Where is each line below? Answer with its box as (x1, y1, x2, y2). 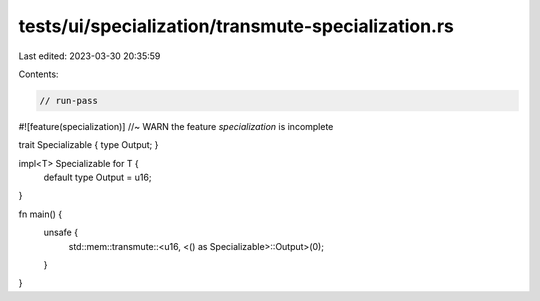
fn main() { (18, 208, 63, 220)
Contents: (18, 68, 59, 80)
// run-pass (39, 95, 99, 106)
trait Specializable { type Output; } (18, 139, 159, 151)
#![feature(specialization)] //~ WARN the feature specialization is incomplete (18, 120, 334, 132)
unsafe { (43, 226, 79, 239)
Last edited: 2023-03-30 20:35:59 (18, 50, 161, 62)
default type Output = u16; (43, 171, 152, 184)
